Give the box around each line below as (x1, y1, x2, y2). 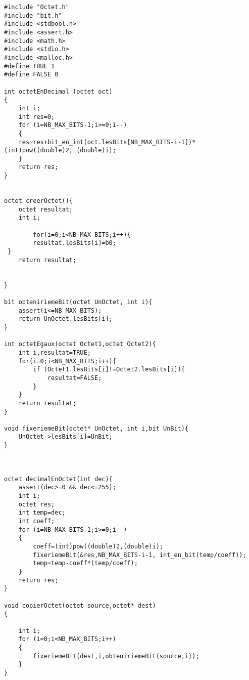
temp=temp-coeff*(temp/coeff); (33, 560, 138, 567)
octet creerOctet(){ (4, 197, 73, 205)
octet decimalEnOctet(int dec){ (4, 475, 113, 483)
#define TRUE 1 (4, 62, 55, 70)
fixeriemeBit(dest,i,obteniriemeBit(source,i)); (33, 652, 200, 660)
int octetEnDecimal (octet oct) (4, 88, 113, 95)
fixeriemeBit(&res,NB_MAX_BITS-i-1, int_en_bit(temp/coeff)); (33, 551, 246, 559)
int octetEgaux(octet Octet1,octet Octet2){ (4, 341, 156, 348)
